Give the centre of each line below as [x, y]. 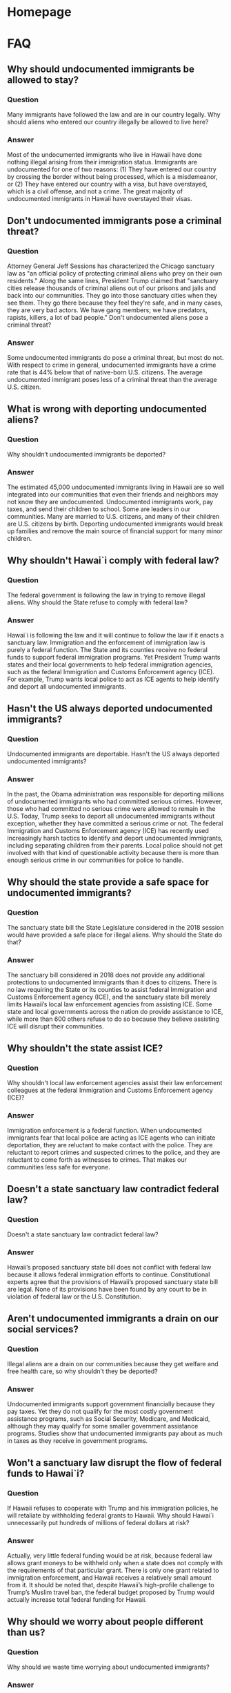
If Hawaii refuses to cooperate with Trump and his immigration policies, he [113, 1508]
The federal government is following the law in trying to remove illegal [106, 595]
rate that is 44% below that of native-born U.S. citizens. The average [105, 372]
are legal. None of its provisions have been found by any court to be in [107, 1290]
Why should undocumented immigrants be [101, 69]
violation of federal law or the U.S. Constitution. [74, 1297]
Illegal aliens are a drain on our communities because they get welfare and [113, 1364]
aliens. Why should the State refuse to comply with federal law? [98, 602]
